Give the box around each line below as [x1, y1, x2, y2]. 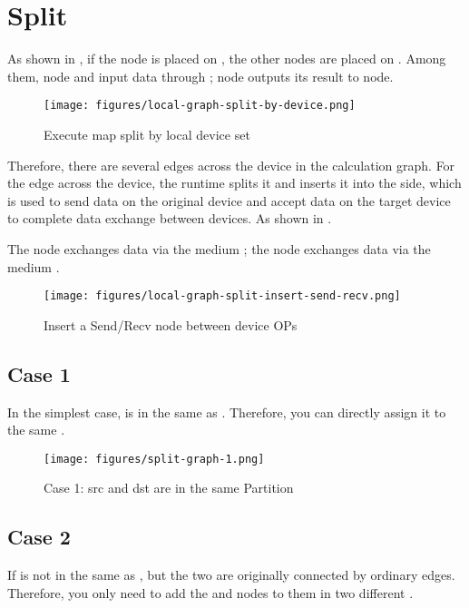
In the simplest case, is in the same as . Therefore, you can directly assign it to [7, 402, 446, 421]
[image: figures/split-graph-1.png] [44, 452, 265, 466]
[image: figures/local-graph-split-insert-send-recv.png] [44, 289, 401, 303]
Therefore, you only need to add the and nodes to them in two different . [7, 583, 414, 602]
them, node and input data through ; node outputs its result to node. [7, 66, 394, 85]
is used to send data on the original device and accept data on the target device [7, 191, 451, 210]
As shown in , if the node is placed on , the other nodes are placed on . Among [7, 49, 446, 68]
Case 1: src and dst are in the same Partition [44, 478, 294, 497]
